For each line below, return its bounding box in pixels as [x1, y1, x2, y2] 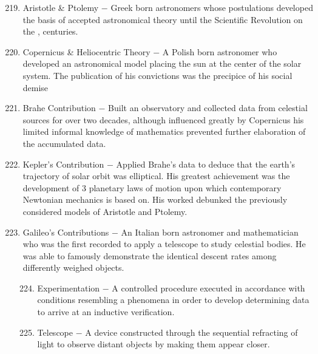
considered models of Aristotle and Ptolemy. [22, 205, 188, 217]
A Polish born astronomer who [162, 45, 277, 58]
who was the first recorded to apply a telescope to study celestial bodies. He [22, 237, 306, 250]
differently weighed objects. [22, 261, 124, 274]
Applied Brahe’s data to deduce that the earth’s [116, 157, 296, 170]
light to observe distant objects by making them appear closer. [37, 338, 270, 350]
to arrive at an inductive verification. [37, 305, 175, 318]
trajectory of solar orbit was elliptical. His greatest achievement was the [22, 169, 290, 182]
